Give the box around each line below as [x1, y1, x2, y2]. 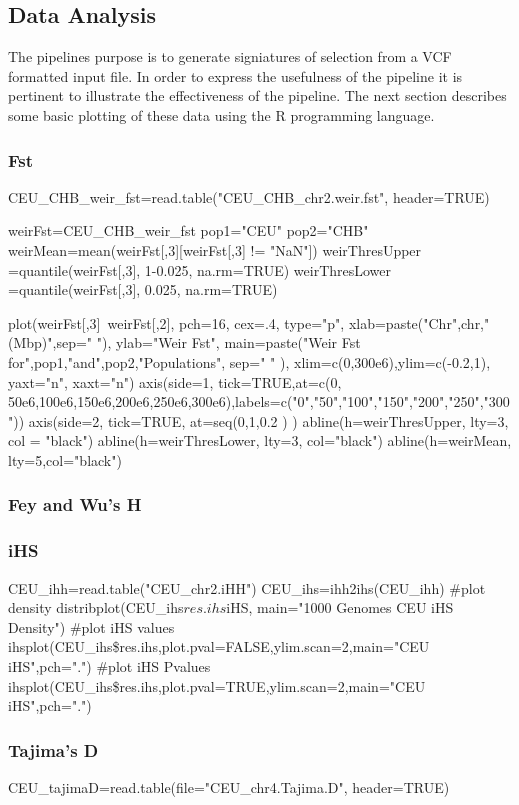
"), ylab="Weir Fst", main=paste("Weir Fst [96, 332, 361, 353]
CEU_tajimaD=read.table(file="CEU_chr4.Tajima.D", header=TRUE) [8, 776, 450, 797]
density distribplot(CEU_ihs [8, 597, 184, 618]
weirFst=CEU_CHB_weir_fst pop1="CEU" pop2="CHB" [8, 220, 369, 241]
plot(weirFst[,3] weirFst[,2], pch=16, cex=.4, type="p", [8, 312, 345, 333]
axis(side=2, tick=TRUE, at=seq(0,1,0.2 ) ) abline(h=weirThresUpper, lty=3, [28, 410, 509, 431]
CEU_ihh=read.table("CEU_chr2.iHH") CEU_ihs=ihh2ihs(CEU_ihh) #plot [8, 577, 486, 598]
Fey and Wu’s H [8, 492, 142, 517]
